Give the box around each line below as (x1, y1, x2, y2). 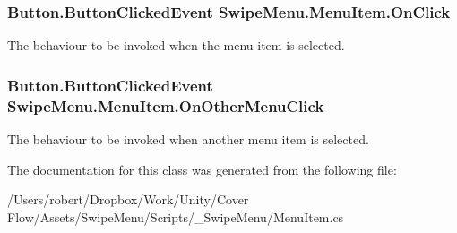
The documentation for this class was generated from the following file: (7, 160, 397, 178)
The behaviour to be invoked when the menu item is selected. (7, 36, 345, 55)
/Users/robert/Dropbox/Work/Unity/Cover (7, 190, 249, 209)
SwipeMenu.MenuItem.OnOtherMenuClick (7, 94, 324, 116)
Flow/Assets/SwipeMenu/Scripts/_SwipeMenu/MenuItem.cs (7, 207, 344, 226)
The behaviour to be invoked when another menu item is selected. (7, 129, 369, 148)
